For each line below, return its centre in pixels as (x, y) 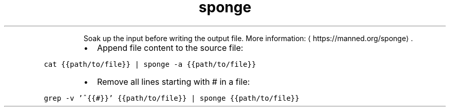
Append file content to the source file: (170, 48)
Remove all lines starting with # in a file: (173, 81)
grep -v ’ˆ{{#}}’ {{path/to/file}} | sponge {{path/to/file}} (172, 98)
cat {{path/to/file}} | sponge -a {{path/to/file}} (150, 64)
